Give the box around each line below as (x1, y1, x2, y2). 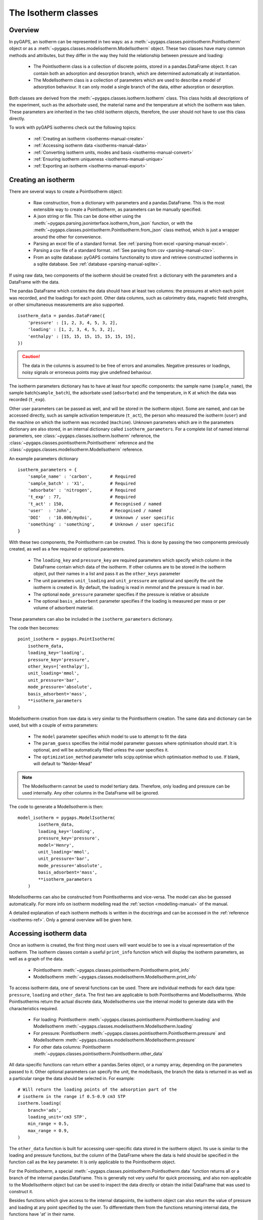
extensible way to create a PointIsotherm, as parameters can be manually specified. (33, 206, 202, 212)
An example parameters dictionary (9, 455, 78, 461)
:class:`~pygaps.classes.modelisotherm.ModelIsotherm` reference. (9, 447, 144, 452)
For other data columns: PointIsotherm (33, 1044, 111, 1050)
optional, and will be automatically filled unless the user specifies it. (33, 747, 169, 753)
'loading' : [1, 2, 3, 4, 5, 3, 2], (27, 327, 115, 332)
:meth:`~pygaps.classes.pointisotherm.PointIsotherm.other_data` (33, 1051, 164, 1057)
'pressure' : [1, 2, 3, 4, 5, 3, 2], (27, 320, 118, 325)
